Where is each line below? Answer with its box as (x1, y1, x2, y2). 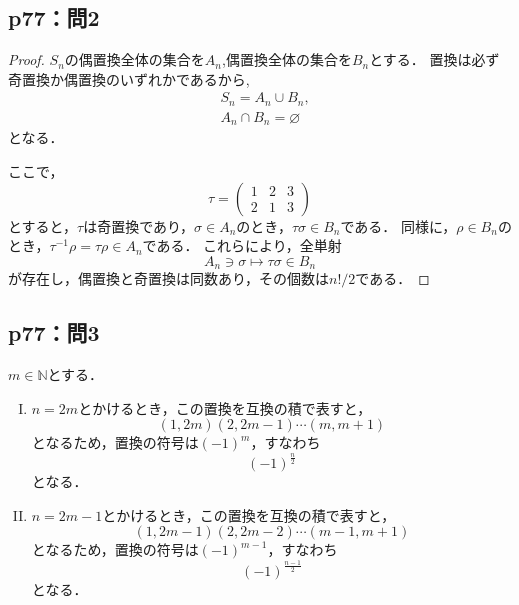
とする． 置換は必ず (369, 49, 500, 70)
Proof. (8, 49, 45, 70)
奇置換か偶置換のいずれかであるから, (8, 68, 250, 89)
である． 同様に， (340, 215, 457, 236)
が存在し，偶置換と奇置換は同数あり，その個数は (8, 268, 330, 289)
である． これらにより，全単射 (142, 235, 342, 256)
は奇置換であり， (83, 215, 195, 236)
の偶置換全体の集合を (64, 49, 205, 70)
